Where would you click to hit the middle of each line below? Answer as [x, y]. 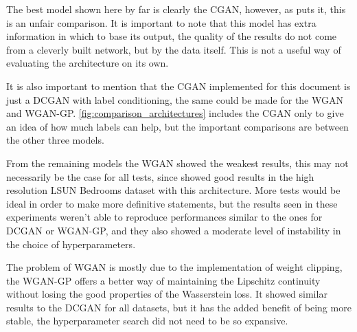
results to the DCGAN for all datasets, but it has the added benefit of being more [179, 307]
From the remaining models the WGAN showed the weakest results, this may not [177, 163]
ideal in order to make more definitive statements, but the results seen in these [172, 203]
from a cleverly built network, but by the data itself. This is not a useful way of [174, 49]
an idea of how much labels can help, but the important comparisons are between [177, 126]
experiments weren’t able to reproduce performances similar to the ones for [164, 217]
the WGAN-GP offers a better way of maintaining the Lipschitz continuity [163, 280]
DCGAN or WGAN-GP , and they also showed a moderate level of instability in [174, 230]
